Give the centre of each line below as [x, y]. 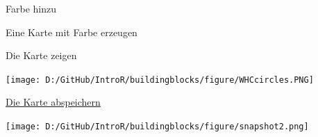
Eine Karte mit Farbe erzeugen [72, 32]
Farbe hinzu [31, 8]
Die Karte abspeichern [53, 102]
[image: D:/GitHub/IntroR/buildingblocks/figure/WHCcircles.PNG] [160, 80]
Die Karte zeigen [41, 55]
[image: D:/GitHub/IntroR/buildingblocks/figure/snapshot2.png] [157, 127]
